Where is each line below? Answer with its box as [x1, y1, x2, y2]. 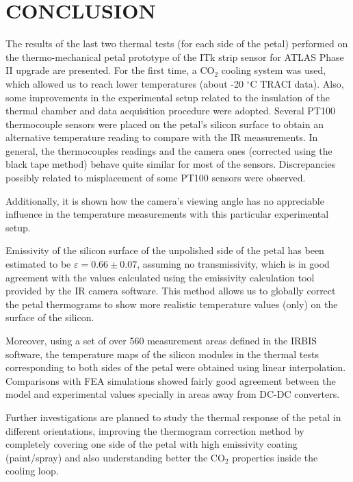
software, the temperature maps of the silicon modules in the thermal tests [5, 346, 319, 361]
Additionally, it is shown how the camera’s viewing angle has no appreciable [5, 193, 324, 207]
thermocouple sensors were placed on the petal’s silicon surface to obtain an [5, 116, 324, 131]
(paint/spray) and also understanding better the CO [5, 450, 225, 464]
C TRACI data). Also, [250, 76, 344, 90]
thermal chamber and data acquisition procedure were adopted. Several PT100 [5, 103, 335, 118]
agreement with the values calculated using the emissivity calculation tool [5, 270, 315, 284]
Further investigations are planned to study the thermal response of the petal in [5, 409, 341, 424]
